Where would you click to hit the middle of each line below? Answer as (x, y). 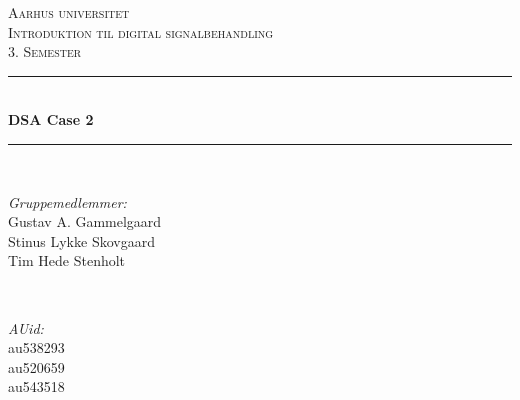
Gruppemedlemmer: (67, 201)
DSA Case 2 (51, 119)
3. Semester (45, 51)
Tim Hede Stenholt (67, 260)
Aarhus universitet (69, 12)
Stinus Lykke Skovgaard (81, 240)
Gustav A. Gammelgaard (85, 221)
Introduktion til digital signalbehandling (141, 31)
